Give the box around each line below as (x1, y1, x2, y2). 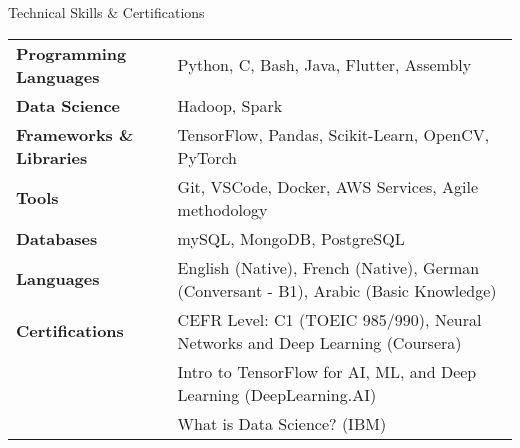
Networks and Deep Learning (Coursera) (177, 330, 462, 354)
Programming (16, 41, 127, 65)
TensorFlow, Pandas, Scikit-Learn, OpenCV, (177, 122, 490, 146)
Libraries (16, 145, 88, 169)
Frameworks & (16, 122, 134, 146)
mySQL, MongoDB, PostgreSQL (177, 226, 405, 250)
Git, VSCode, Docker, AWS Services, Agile (177, 174, 479, 198)
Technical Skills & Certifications (8, 2, 205, 22)
